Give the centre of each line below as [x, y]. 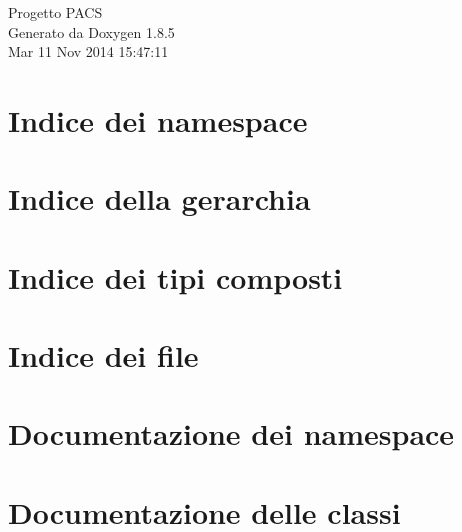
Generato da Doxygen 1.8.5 [91, 31]
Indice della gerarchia [159, 198]
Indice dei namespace [158, 119]
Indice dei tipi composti [175, 276]
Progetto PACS [55, 12]
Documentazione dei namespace [231, 433]
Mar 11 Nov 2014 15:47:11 [88, 51]
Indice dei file [103, 355]
